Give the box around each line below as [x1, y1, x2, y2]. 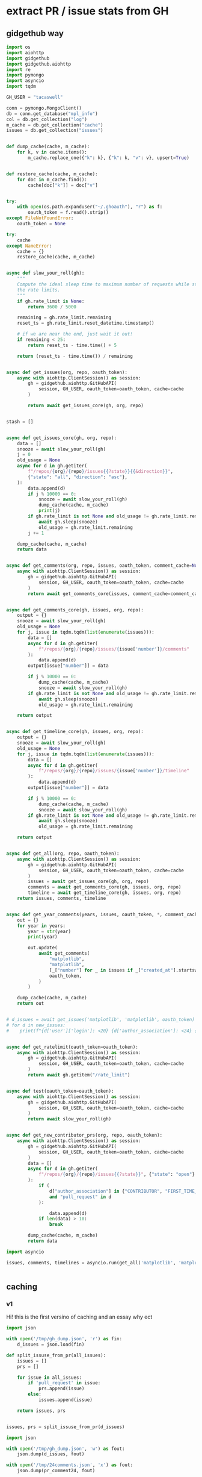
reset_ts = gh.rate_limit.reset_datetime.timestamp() [17, 320, 155, 326]
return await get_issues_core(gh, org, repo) [28, 402, 144, 408]
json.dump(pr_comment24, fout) [17, 1468, 96, 1474]
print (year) [28, 934, 58, 940]
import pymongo [6, 72, 44, 78]
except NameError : [6, 243, 52, 249]
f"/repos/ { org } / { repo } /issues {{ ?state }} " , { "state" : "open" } [38, 1172, 195, 1178]
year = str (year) [28, 928, 71, 934]
